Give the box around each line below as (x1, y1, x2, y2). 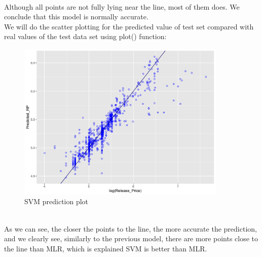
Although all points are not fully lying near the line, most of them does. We (4, 1, 240, 12)
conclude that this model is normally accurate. (4, 11, 148, 22)
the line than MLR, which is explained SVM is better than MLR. (4, 243, 207, 253)
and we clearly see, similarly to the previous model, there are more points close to (4, 233, 258, 244)
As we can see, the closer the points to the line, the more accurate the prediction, (4, 223, 257, 234)
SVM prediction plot (24, 196, 89, 207)
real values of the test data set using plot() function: (4, 31, 167, 42)
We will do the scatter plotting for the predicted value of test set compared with (4, 21, 254, 31)
